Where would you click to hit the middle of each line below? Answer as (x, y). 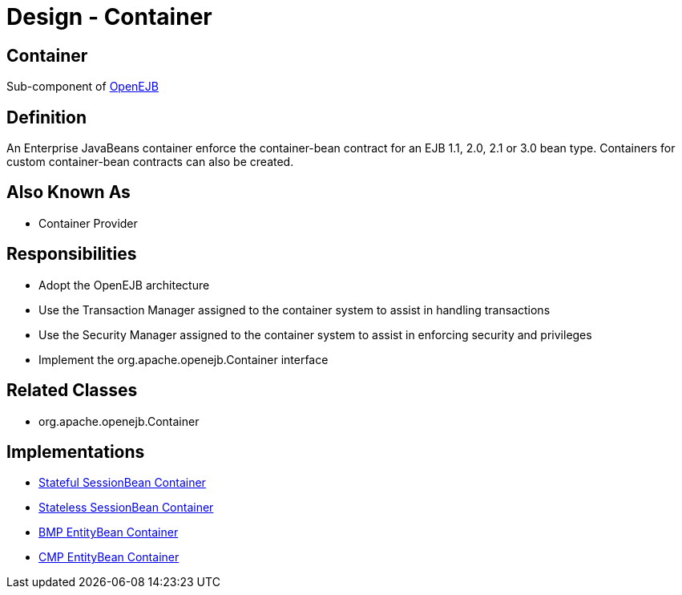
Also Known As (69, 192)
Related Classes (72, 391)
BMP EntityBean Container (109, 532)
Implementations (76, 451)
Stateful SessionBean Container (122, 483)
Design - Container (109, 17)
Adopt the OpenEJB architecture (124, 285)
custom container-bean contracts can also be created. (150, 162)
